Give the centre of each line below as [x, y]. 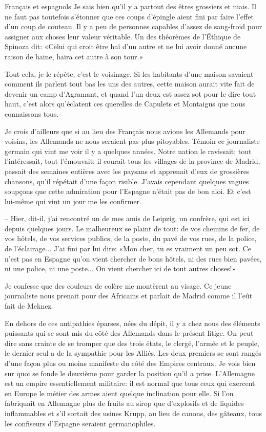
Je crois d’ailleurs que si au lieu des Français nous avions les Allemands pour [125, 131]
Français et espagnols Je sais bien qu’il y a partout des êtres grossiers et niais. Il [131, 6]
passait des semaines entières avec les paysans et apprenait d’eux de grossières [127, 171]
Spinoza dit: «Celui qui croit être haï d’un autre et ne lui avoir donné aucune [126, 46]
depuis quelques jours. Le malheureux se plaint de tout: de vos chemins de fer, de [132, 228]
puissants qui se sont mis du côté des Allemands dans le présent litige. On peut [129, 333]
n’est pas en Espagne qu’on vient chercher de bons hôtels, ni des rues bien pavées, [133, 258]
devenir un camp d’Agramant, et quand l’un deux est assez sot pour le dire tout [130, 93]
